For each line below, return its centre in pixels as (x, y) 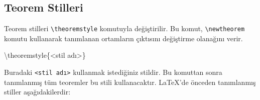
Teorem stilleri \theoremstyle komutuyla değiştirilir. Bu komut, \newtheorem (124, 28)
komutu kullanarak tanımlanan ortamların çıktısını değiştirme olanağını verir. (123, 38)
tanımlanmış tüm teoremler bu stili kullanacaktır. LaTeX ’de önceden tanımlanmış (130, 82)
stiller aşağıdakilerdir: (37, 92)
